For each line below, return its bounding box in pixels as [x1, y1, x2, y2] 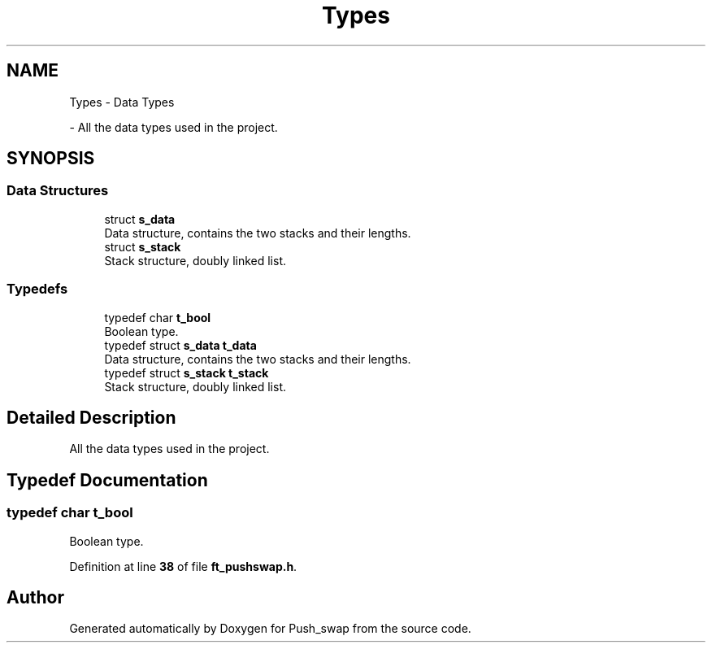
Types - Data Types [69, 94, 175, 109]
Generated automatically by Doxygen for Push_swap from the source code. [69, 621, 471, 636]
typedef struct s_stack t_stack [104, 365, 269, 380]
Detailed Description [7, 407, 176, 428]
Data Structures [7, 182, 109, 199]
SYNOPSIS [7, 148, 95, 169]
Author [7, 587, 64, 608]
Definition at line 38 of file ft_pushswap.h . [69, 559, 297, 573]
